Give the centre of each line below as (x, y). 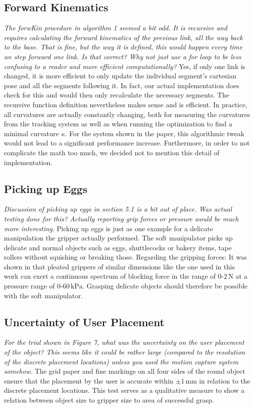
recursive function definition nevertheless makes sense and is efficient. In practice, (126, 104)
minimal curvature (32, 133)
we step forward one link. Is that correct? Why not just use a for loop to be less (123, 56)
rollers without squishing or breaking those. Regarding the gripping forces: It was (126, 257)
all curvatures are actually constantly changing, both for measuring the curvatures (127, 114)
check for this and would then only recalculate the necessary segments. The (116, 95)
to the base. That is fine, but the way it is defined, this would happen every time (123, 47)
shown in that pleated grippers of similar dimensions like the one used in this (119, 266)
